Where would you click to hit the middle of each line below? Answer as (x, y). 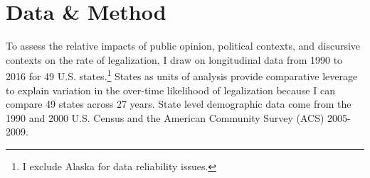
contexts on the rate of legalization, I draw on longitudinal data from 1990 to (174, 59)
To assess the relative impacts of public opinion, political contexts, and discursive (183, 46)
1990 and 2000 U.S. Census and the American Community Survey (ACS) (165, 117)
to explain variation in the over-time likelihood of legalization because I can (170, 90)
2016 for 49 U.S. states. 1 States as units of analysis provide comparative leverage (182, 75)
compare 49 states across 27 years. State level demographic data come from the (179, 104)
